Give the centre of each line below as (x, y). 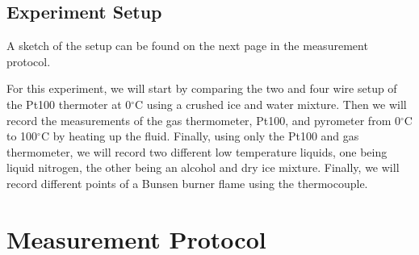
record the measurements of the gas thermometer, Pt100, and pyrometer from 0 (203, 120)
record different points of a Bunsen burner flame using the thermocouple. (187, 183)
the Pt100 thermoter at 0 (69, 104)
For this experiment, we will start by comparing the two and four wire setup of (202, 88)
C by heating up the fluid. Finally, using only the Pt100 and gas (200, 136)
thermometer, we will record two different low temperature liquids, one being (197, 151)
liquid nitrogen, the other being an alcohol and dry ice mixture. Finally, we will (203, 167)
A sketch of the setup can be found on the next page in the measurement (187, 46)
